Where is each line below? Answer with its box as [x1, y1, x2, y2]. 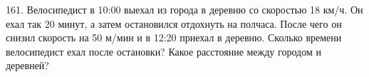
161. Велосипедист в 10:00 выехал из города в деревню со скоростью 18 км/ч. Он [6, 2, 363, 16]
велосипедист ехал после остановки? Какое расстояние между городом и [6, 43, 321, 58]
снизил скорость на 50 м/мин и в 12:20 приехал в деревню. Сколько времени [6, 30, 342, 45]
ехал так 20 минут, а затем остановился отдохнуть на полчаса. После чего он [6, 16, 342, 31]
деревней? [6, 58, 49, 73]
